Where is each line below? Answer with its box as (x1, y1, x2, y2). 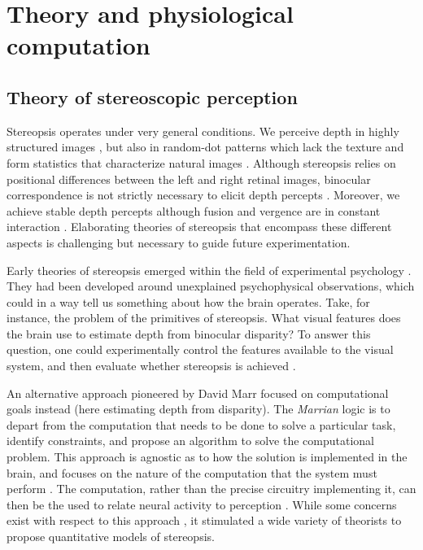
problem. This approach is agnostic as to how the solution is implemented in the (7, 448, 408, 465)
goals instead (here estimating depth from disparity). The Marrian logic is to (7, 400, 390, 417)
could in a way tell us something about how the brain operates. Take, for (7, 293, 370, 310)
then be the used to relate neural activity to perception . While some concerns (7, 495, 397, 513)
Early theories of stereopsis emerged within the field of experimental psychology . (7, 261, 412, 278)
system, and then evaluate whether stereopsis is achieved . (7, 357, 296, 374)
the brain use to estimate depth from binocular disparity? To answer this (7, 325, 371, 342)
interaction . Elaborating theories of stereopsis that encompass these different (7, 218, 392, 235)
